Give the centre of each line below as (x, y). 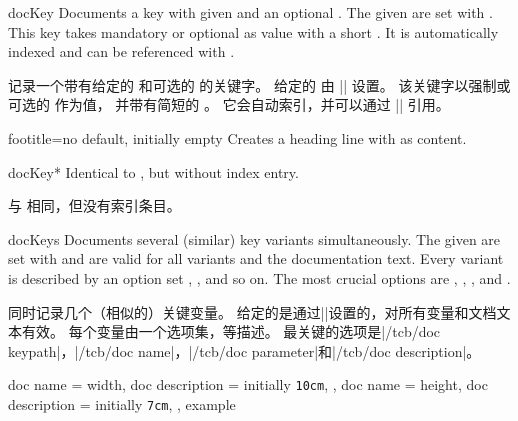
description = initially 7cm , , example (122, 403)
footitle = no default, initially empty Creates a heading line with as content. (237, 137)
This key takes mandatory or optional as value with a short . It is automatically (253, 31)
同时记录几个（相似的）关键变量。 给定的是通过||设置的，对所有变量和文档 (252, 311)
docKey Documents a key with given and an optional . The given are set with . (250, 12)
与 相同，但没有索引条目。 (94, 205)
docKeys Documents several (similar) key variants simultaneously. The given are (254, 238)
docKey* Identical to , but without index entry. (153, 171)
